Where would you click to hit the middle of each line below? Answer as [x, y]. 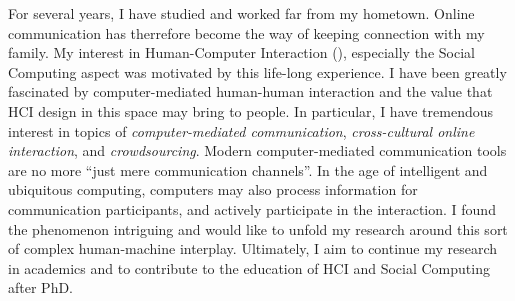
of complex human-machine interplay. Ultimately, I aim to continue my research [253, 248]
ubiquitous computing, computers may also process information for [213, 189]
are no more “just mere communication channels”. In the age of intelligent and [248, 169]
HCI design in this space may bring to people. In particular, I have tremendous [251, 110]
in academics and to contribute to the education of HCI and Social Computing [249, 267]
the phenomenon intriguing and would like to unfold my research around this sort [258, 228]
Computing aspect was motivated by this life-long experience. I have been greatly [257, 71]
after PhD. [41, 287]
